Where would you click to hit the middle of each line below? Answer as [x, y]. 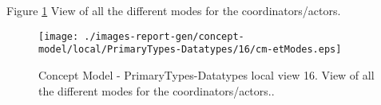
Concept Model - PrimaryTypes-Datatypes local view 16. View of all [206, 74]
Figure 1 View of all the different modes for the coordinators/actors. [174, 10]
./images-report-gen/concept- [164, 36]
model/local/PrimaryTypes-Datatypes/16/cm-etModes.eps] [190, 50]
